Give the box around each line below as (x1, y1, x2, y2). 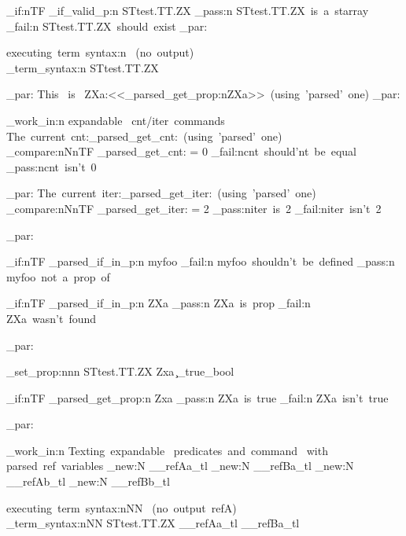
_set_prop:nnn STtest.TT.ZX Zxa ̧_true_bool (6, 363, 234, 380)
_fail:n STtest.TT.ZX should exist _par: (6, 17, 208, 34)
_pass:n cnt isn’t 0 (6, 158, 97, 174)
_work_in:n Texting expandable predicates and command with (6, 442, 328, 458)
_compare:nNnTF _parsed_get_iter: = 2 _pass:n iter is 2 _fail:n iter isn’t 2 (6, 200, 382, 216)
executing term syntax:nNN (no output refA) (6, 499, 237, 516)
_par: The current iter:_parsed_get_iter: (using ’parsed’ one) (6, 185, 316, 201)
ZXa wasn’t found (6, 310, 97, 326)
